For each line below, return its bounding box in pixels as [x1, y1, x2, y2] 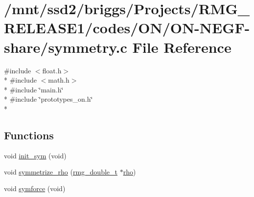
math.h [48, 75, 69, 85]
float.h [42, 65, 62, 75]
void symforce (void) [4, 183, 66, 193]
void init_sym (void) [4, 150, 67, 160]
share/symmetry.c [4, 37, 127, 57]
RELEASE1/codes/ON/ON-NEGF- [4, 18, 250, 38]
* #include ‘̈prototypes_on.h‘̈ [4, 94, 93, 104]
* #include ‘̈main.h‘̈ [4, 84, 64, 94]
